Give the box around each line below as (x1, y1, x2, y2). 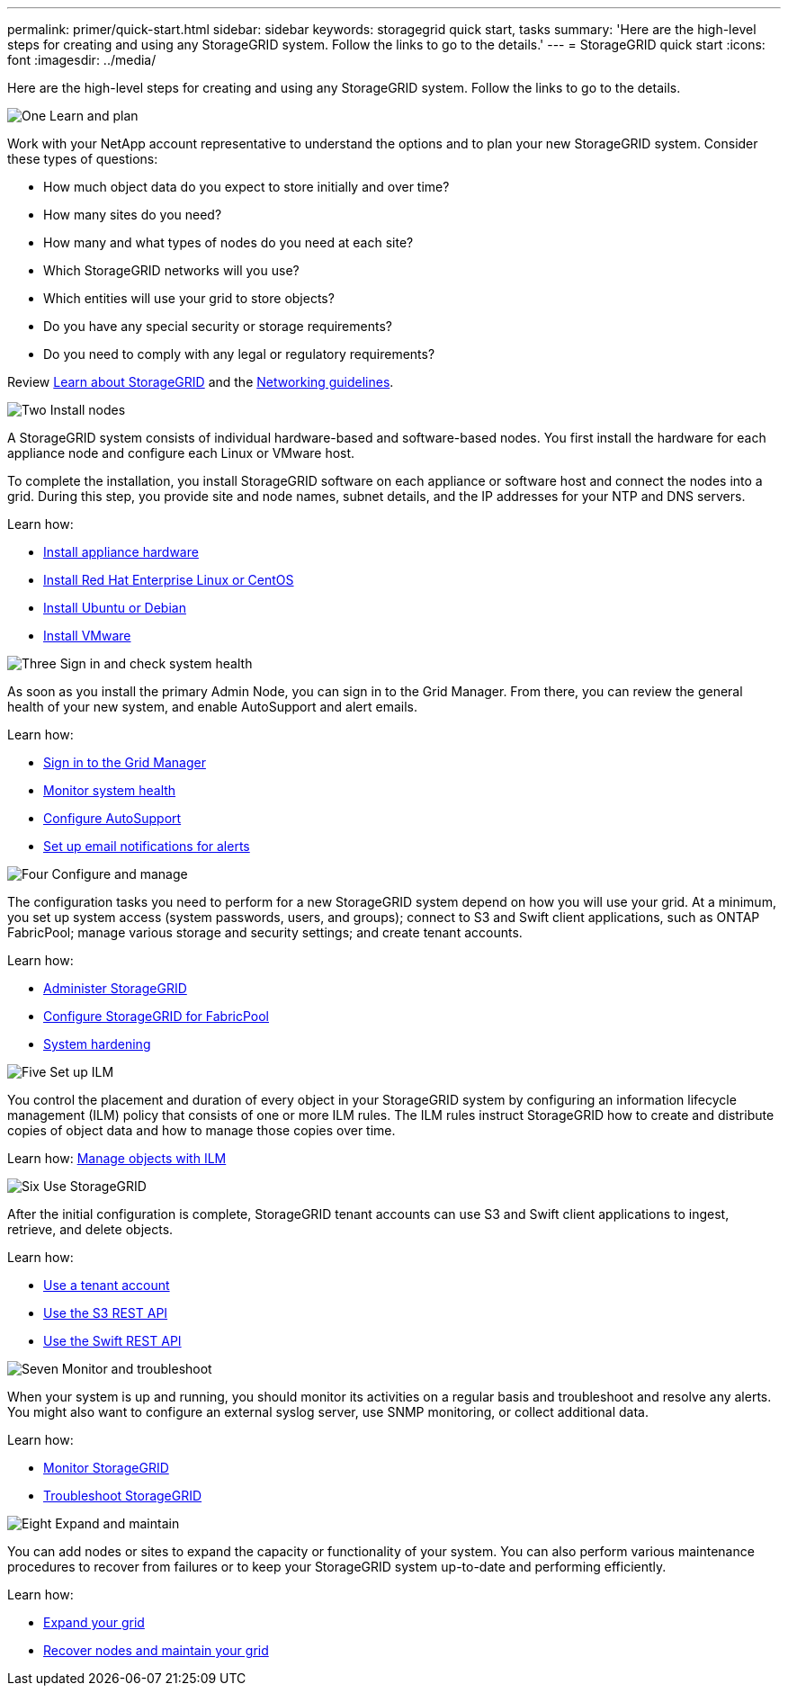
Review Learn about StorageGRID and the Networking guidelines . (7, 374, 394, 390)
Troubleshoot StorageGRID (43, 1488, 202, 1503)
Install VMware (43, 628, 131, 643)
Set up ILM (49, 1064, 114, 1079)
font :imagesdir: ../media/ (7, 52, 157, 67)
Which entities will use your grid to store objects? (43, 291, 335, 306)
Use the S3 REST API (43, 1305, 168, 1321)
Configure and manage (51, 866, 188, 882)
